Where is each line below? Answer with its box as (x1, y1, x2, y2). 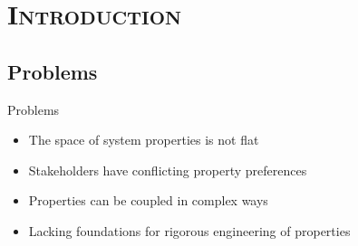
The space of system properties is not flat (28, 130, 259, 149)
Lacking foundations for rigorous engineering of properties (28, 221, 351, 240)
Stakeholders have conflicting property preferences (28, 160, 307, 179)
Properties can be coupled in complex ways (28, 191, 268, 210)
